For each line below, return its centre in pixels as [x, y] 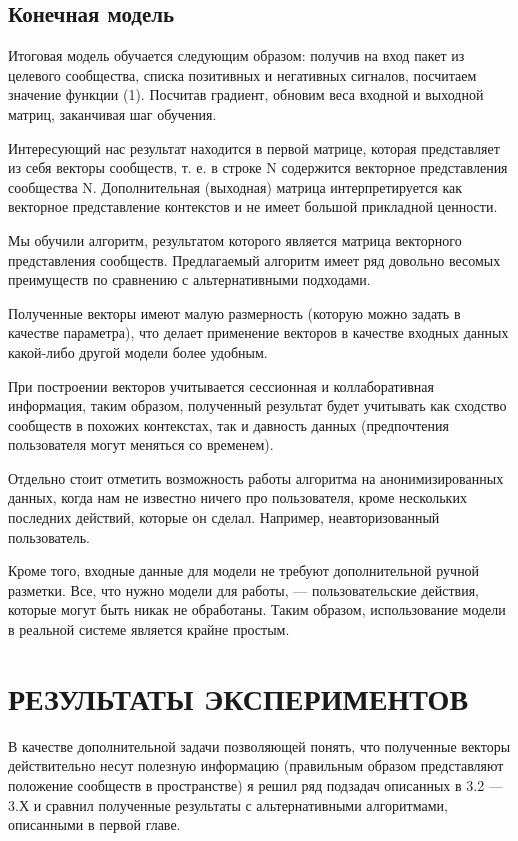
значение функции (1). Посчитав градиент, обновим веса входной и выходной [246, 94]
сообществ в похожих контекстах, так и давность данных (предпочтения [228, 424]
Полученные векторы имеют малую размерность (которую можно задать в [234, 312]
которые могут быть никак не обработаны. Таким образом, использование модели [257, 609]
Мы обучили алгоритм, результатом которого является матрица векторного [235, 239]
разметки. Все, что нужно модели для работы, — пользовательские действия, [243, 589]
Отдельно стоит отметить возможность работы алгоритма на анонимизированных [256, 477]
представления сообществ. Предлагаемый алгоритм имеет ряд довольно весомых [254, 259]
